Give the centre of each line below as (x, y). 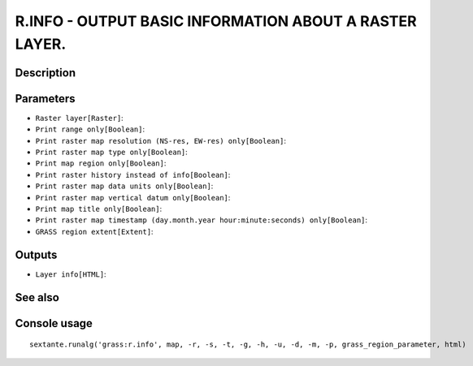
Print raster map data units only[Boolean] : (124, 186)
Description (46, 73)
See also (37, 297)
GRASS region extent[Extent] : (94, 231)
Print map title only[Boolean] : (99, 209)
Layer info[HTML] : (71, 274)
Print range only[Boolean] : (90, 129)
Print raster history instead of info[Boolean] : (133, 174)
